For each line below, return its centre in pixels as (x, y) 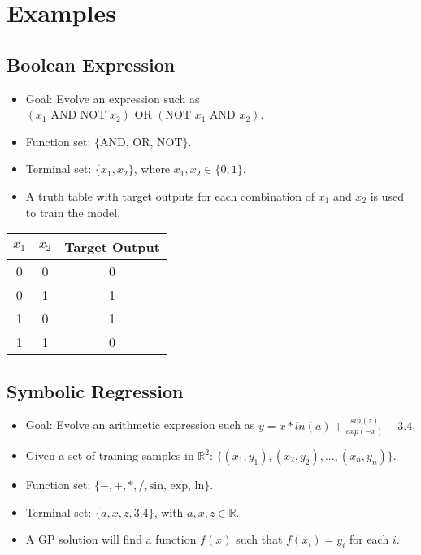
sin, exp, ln (177, 486)
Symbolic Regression (95, 390)
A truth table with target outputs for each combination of (170, 195)
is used (387, 195)
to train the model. (73, 212)
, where (152, 169)
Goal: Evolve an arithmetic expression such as (140, 425)
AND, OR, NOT (141, 143)
